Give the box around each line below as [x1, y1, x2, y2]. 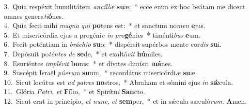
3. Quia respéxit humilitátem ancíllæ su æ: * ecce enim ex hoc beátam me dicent [4, 1, 246, 11]
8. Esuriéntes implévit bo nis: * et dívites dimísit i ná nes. [4, 58, 173, 68]
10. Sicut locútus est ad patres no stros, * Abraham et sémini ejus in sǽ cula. [4, 77, 233, 87]
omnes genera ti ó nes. [4, 11, 63, 21]
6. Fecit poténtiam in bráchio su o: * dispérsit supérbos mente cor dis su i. [4, 39, 222, 49]
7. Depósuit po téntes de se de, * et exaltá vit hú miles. [4, 48, 163, 58]
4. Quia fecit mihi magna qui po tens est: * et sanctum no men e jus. [4, 20, 205, 30]
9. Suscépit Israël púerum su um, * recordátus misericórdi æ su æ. [4, 68, 197, 78]
